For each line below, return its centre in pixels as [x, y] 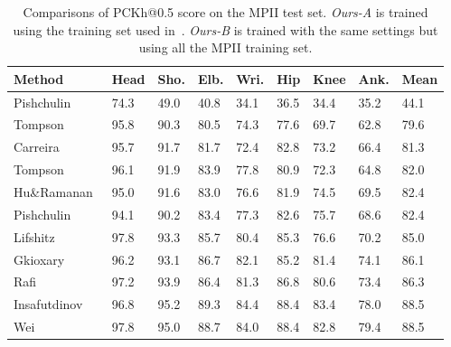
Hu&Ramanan [53, 192]
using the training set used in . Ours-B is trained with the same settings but [225, 29]
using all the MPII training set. [225, 47]
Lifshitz [34, 236]
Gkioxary [39, 259]
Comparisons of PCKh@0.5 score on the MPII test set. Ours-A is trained [225, 12]
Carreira [37, 147]
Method [39, 78]
